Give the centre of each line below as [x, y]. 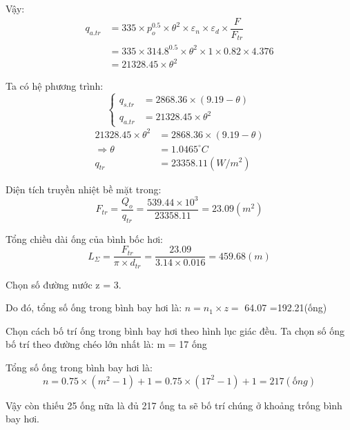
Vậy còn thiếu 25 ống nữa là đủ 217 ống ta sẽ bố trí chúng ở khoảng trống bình [174, 405]
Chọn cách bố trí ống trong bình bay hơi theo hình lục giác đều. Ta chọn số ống [175, 330]
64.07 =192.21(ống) [286, 307]
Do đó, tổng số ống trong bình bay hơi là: [94, 307]
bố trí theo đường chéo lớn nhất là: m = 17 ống [106, 344]
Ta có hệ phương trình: [55, 86]
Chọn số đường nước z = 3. [64, 284]
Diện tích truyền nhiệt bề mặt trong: [84, 189]
